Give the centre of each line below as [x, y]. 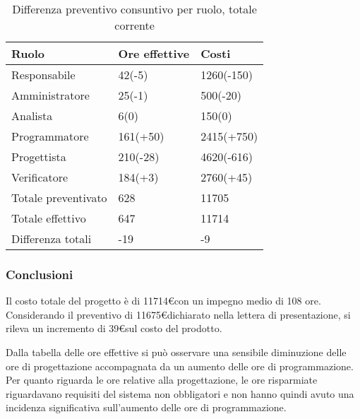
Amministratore [50, 95]
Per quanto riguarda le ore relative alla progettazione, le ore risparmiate [162, 380]
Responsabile [43, 75]
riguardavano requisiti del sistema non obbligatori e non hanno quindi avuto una [180, 393]
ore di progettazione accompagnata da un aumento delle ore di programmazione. [180, 366]
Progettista [39, 157]
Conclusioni [40, 274]
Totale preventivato [59, 197]
